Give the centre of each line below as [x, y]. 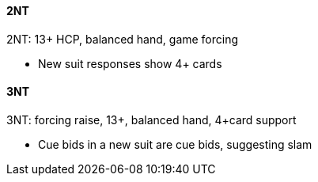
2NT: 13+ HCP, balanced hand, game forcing [123, 39]
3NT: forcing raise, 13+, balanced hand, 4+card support [151, 119]
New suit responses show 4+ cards [130, 63]
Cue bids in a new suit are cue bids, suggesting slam [175, 144]
